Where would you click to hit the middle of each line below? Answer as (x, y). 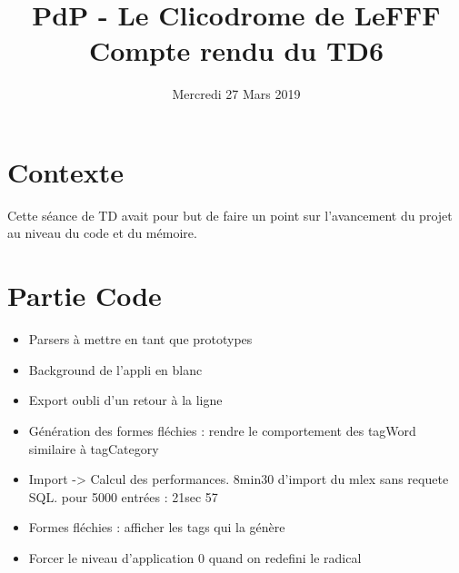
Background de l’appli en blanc (115, 369)
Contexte (65, 171)
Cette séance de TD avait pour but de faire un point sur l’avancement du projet (230, 215)
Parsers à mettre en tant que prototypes (140, 339)
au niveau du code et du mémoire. (102, 233)
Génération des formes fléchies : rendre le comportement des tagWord (222, 430)
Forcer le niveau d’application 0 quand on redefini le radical (195, 557)
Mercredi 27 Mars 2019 (236, 94)
